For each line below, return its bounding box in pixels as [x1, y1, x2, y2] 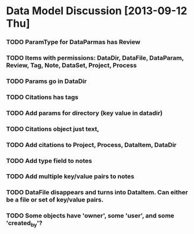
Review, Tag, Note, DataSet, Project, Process [6, 61, 137, 69]
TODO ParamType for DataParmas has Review [6, 38, 141, 46]
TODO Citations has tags [6, 93, 79, 101]
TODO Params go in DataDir [6, 77, 87, 85]
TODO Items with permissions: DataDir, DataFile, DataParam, [6, 54, 184, 62]
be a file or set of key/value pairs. [6, 195, 104, 204]
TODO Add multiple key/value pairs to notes [6, 172, 135, 181]
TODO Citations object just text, [6, 124, 99, 133]
